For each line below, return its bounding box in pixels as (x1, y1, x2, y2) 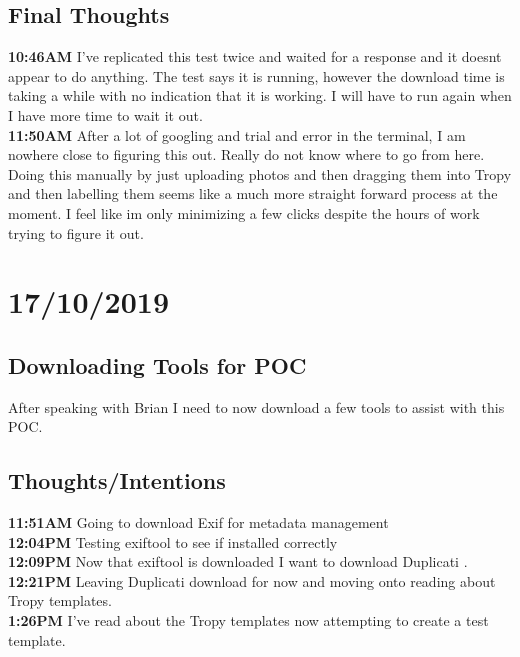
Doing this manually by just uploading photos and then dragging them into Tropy (8, 163, 512, 184)
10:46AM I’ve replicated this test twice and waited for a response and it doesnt (8, 46, 502, 67)
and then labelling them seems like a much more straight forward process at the (8, 183, 498, 204)
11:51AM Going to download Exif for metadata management (8, 512, 389, 533)
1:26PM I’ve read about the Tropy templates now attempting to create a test (8, 610, 489, 631)
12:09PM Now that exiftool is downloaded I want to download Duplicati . (8, 551, 468, 572)
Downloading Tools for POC (8, 349, 307, 380)
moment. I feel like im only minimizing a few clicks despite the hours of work (8, 202, 480, 223)
